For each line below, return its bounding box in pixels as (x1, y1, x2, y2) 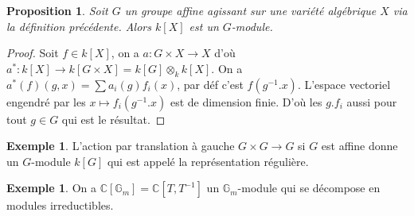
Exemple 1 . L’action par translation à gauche (6, 137, 235, 154)
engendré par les (6, 93, 86, 110)
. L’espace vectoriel (297, 75, 391, 92)
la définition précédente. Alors (6, 17, 151, 34)
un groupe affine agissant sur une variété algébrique (124, 2, 377, 18)
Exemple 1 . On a (6, 179, 96, 196)
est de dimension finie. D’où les (170, 93, 322, 110)
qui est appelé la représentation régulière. (107, 152, 309, 169)
